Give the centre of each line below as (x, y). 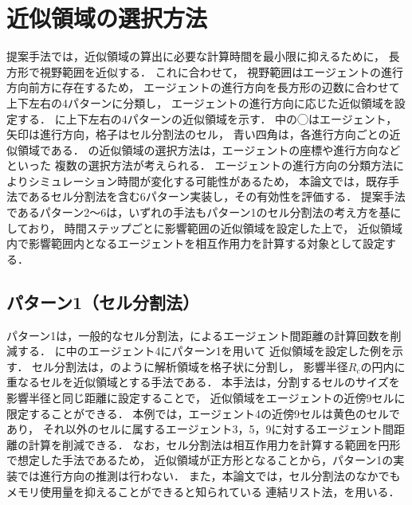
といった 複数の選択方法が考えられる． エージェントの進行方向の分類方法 (200, 165)
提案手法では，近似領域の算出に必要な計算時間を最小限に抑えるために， (196, 56)
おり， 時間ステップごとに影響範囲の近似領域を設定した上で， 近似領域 (215, 227)
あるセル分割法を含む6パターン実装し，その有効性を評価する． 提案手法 (217, 196)
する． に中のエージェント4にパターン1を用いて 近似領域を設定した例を (204, 351)
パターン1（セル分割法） (103, 301)
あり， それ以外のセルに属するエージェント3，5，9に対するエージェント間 (200, 429)
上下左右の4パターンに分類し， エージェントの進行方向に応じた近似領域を (200, 102)
